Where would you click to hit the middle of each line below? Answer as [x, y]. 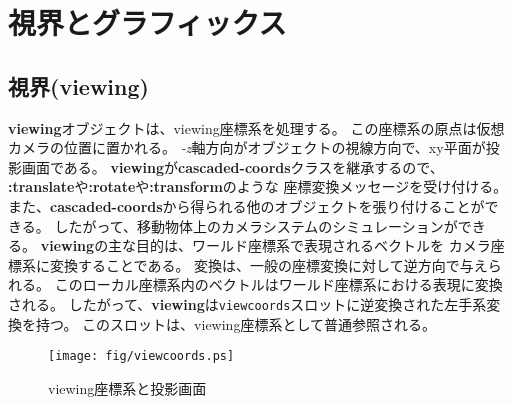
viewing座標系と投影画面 [127, 387]
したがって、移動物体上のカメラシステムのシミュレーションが [256, 225]
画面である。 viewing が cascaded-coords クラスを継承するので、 [232, 166]
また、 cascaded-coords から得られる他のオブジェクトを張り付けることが [246, 205]
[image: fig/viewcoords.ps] [141, 356]
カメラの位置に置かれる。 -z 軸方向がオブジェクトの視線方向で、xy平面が [247, 147]
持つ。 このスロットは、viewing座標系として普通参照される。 [235, 323]
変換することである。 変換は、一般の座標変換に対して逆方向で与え [268, 264]
